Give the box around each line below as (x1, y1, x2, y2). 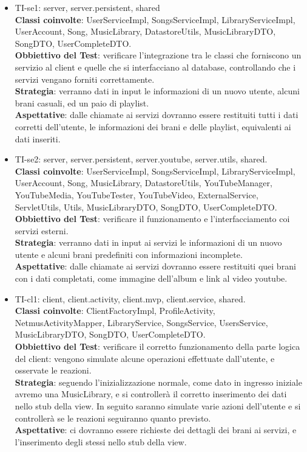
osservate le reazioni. (15, 364, 92, 377)
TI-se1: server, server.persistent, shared (15, 1, 160, 13)
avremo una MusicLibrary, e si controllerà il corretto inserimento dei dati (15, 388, 287, 400)
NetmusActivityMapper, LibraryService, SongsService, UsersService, (15, 316, 268, 329)
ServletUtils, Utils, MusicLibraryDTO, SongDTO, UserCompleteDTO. (15, 200, 277, 213)
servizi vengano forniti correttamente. (15, 72, 155, 85)
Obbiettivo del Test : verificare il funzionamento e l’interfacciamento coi (15, 212, 290, 225)
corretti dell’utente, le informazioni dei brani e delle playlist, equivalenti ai (15, 120, 291, 133)
